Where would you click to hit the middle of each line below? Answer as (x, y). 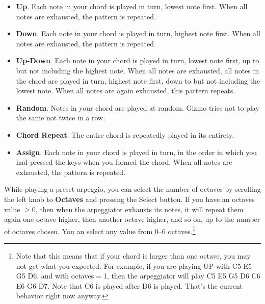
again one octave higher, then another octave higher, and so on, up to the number (132, 219)
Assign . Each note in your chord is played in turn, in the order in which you (137, 152)
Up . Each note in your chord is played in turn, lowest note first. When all (132, 6)
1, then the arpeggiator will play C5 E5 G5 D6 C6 (182, 276)
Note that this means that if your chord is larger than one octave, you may (133, 255)
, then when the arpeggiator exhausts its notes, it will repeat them (139, 209)
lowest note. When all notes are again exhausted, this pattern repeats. (126, 91)
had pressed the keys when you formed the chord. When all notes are (124, 162)
